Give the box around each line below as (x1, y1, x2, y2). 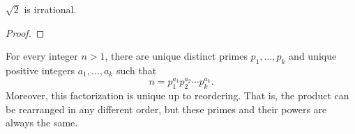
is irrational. (24, 2, 77, 16)
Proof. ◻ (6, 25, 45, 40)
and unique (289, 49, 337, 63)
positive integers (6, 62, 75, 77)
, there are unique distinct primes (105, 49, 248, 63)
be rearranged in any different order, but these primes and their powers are (6, 101, 327, 116)
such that (116, 62, 157, 77)
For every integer (6, 49, 78, 63)
